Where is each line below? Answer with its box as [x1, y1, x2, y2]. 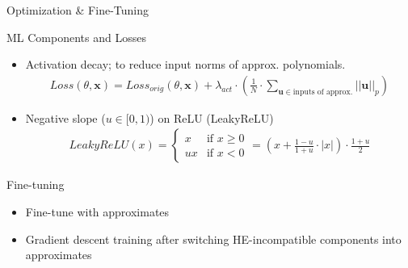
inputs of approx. [292, 87, 353, 96]
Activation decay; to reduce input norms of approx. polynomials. [25, 56, 346, 73]
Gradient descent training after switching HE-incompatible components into [25, 230, 402, 247]
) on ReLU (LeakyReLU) [149, 109, 274, 126]
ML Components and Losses [6, 28, 146, 45]
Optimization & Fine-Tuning [6, 2, 149, 18]
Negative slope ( [25, 109, 106, 126]
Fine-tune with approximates [25, 203, 170, 220]
